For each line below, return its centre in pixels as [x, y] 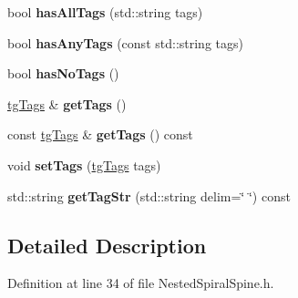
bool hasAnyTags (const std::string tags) [125, 42]
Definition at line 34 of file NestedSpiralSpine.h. [141, 283]
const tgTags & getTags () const [100, 134]
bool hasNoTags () [63, 73]
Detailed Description [107, 245]
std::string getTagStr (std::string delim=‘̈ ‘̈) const [149, 195]
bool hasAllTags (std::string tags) [105, 12]
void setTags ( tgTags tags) [84, 164]
